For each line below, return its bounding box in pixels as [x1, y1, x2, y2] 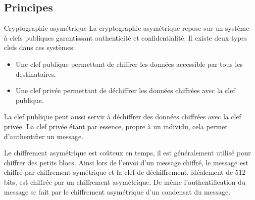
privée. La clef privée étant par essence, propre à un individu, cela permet [4, 121, 228, 131]
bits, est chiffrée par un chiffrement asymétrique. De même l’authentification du [4, 176, 246, 187]
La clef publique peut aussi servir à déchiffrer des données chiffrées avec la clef [4, 111, 242, 122]
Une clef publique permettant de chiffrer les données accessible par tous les [15, 58, 243, 69]
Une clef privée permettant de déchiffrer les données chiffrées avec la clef [15, 85, 235, 96]
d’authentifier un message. [4, 131, 84, 141]
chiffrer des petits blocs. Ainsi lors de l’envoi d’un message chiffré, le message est [4, 157, 249, 167]
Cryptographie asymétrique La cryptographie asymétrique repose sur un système [4, 23, 249, 33]
